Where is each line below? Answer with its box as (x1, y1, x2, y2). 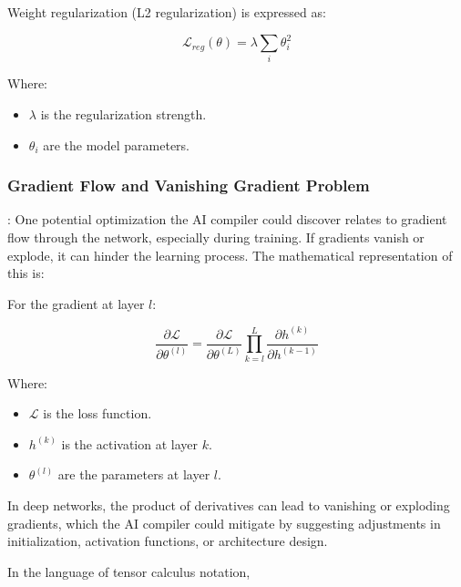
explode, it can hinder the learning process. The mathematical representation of (7, 245, 453, 264)
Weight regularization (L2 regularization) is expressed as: (7, 3, 326, 21)
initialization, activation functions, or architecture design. (7, 531, 328, 551)
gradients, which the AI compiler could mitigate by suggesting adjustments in (7, 513, 441, 532)
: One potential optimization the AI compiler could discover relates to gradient (7, 210, 447, 229)
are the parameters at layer (57, 465, 210, 484)
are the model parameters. (43, 135, 190, 154)
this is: (7, 263, 45, 283)
